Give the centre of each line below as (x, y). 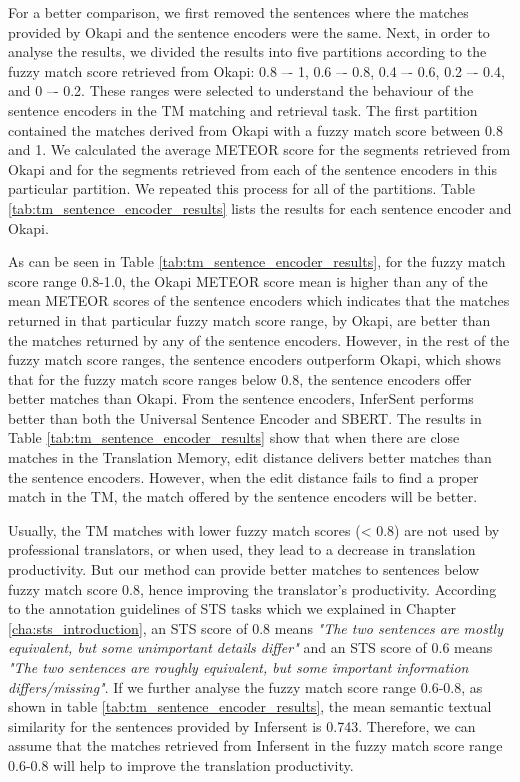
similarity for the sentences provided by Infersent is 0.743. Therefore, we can (242, 725)
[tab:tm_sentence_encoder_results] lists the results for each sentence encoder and (260, 207)
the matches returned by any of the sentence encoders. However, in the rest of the (259, 339)
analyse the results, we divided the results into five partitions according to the (247, 51)
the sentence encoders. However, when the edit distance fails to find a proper (243, 476)
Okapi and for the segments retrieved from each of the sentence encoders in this (252, 168)
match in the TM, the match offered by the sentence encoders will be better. (243, 496)
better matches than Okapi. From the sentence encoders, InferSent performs (241, 398)
